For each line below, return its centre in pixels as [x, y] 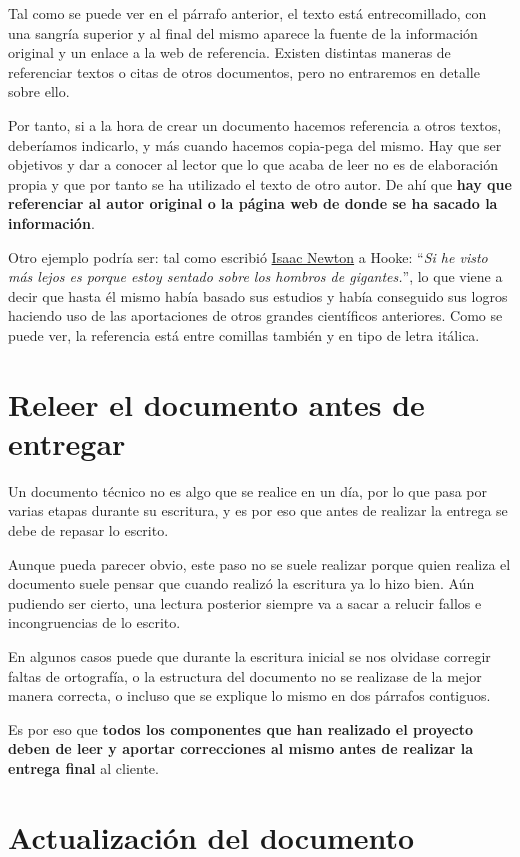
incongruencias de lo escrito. [94, 622]
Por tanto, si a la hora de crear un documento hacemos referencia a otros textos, [255, 124]
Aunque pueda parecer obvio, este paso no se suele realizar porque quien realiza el [259, 563]
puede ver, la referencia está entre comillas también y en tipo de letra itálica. [244, 334]
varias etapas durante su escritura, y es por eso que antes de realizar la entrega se [258, 510]
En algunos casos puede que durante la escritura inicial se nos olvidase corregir [249, 655]
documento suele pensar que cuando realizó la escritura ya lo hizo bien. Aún [241, 583]
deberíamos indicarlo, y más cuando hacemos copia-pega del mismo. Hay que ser [255, 144]
